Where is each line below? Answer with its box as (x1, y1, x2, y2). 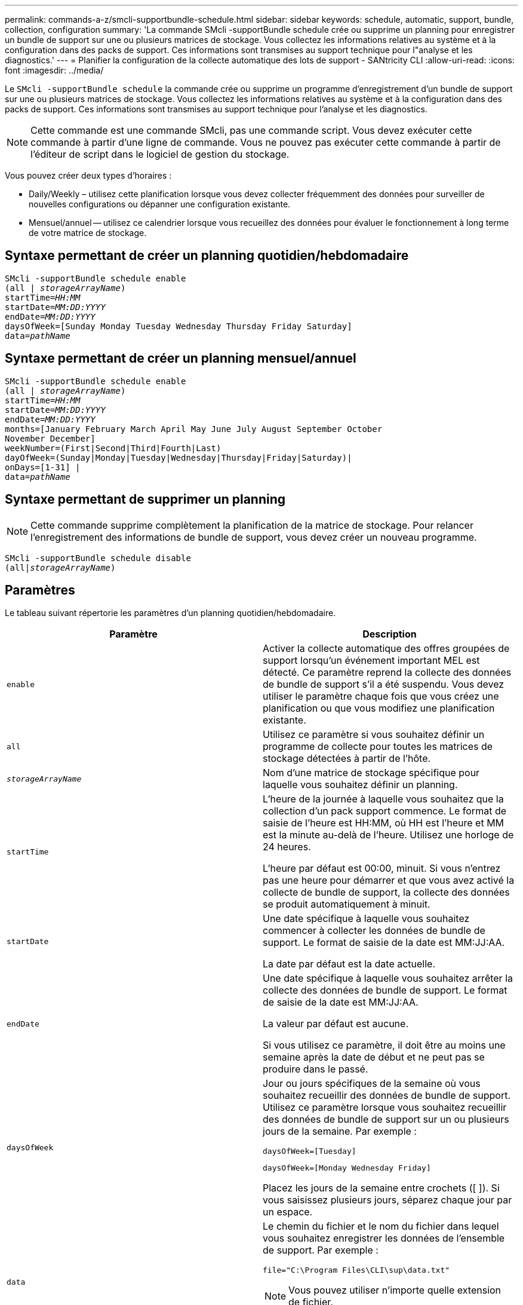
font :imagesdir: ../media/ (5, 65, 104, 75)
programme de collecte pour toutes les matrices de (263, 740, 493, 753)
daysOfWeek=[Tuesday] (263, 1147, 356, 1156)
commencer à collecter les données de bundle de (263, 924, 485, 937)
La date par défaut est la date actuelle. (263, 958, 436, 970)
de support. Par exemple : (263, 1244, 379, 1257)
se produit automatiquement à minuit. (263, 898, 430, 911)
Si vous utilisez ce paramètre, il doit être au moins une (263, 1039, 506, 1052)
